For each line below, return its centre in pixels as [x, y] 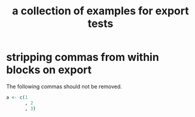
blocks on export [49, 70]
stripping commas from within [83, 57]
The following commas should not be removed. [64, 86]
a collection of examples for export [100, 11]
